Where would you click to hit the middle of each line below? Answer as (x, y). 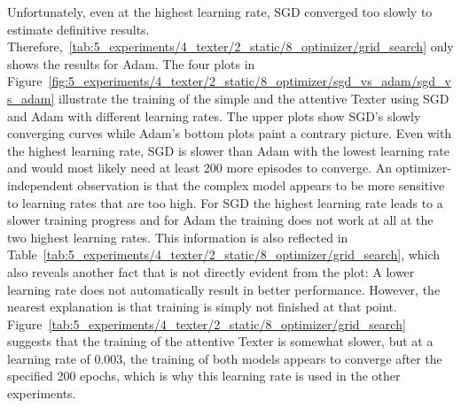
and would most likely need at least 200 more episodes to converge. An (199, 168)
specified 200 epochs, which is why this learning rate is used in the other (204, 376)
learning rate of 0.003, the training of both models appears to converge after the (225, 358)
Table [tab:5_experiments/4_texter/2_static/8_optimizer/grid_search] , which (224, 254)
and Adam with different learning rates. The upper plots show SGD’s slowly (214, 115)
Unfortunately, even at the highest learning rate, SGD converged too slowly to (220, 12)
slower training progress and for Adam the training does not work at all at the (220, 220)
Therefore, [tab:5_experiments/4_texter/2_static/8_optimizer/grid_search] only (230, 46)
